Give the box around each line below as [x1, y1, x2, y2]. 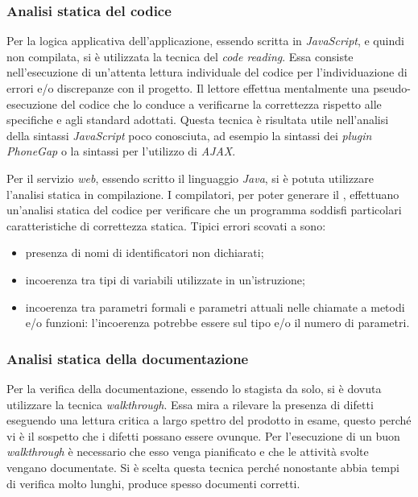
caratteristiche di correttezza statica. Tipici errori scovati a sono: [6, 217, 326, 234]
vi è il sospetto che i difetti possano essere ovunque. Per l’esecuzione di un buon [6, 427, 400, 444]
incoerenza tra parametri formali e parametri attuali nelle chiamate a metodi [25, 298, 405, 315]
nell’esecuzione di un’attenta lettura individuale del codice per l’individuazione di [6, 64, 408, 81]
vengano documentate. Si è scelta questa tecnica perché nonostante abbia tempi [6, 458, 399, 475]
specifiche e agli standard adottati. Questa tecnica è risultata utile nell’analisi [6, 111, 389, 128]
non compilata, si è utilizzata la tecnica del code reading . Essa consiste [6, 48, 354, 64]
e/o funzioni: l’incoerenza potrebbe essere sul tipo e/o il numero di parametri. [25, 314, 410, 331]
